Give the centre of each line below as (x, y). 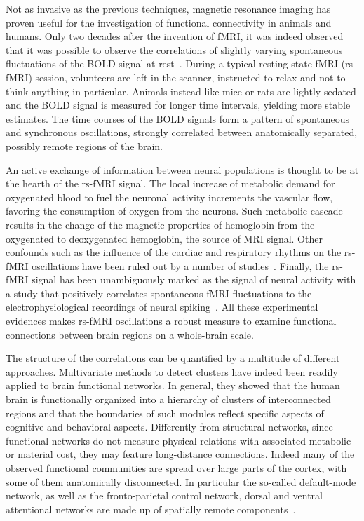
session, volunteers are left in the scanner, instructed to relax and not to (190, 77)
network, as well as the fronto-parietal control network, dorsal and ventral (164, 495)
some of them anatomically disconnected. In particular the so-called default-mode (181, 481)
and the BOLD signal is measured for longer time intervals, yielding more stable (178, 105)
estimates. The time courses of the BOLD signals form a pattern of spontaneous (178, 118)
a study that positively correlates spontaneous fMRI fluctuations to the (159, 293)
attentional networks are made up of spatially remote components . (151, 509)
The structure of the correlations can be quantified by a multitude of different (173, 358)
